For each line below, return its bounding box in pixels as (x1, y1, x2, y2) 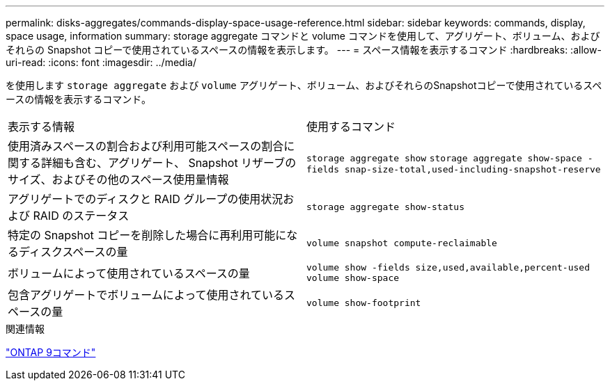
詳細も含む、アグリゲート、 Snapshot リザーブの (41, 156, 297, 170)
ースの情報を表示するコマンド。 (6, 93, 152, 105)
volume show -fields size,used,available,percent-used (306, 262, 590, 273)
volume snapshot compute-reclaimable (306, 237, 497, 248)
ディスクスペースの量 (19, 245, 128, 259)
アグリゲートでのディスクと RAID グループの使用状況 (8, 192, 283, 206)
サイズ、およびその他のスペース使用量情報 (8, 172, 229, 186)
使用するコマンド (306, 120, 396, 134)
